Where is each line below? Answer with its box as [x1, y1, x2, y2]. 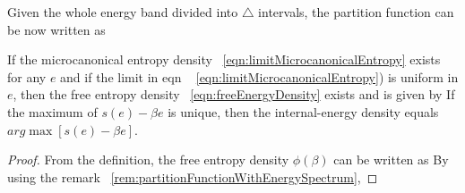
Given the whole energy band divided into [7, 3, 238, 21]
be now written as [7, 20, 106, 38]
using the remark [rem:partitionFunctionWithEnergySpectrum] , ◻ [7, 167, 378, 186]
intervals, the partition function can [258, 3, 454, 21]
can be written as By [333, 150, 449, 169]
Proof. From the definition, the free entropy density [7, 150, 289, 169]
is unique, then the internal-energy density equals [168, 102, 439, 121]
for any [7, 67, 47, 86]
